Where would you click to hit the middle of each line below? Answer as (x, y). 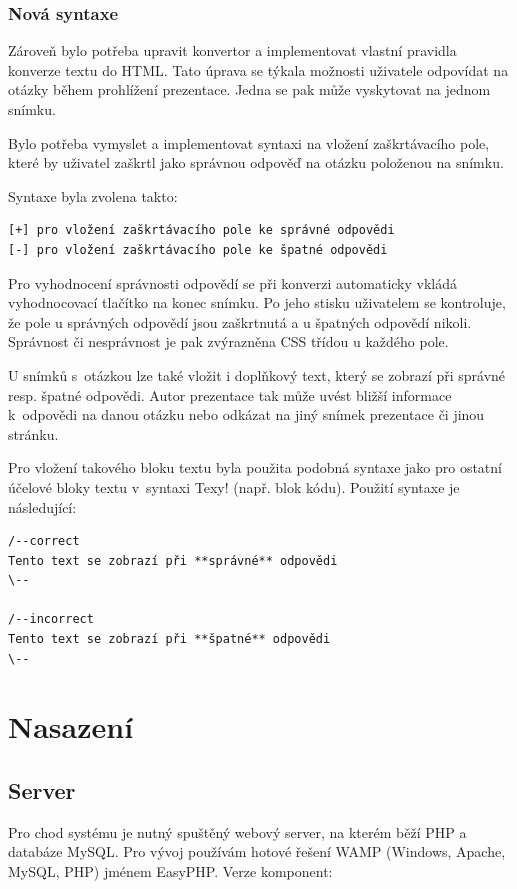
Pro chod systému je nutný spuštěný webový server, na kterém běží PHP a (237, 831)
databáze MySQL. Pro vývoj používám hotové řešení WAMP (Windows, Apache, (257, 851)
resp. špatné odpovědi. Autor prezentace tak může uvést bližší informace (230, 394)
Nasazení (71, 726)
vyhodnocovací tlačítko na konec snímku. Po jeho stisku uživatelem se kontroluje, (257, 302)
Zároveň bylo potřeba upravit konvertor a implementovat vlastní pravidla (232, 50)
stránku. (33, 433)
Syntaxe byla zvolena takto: (93, 195)
